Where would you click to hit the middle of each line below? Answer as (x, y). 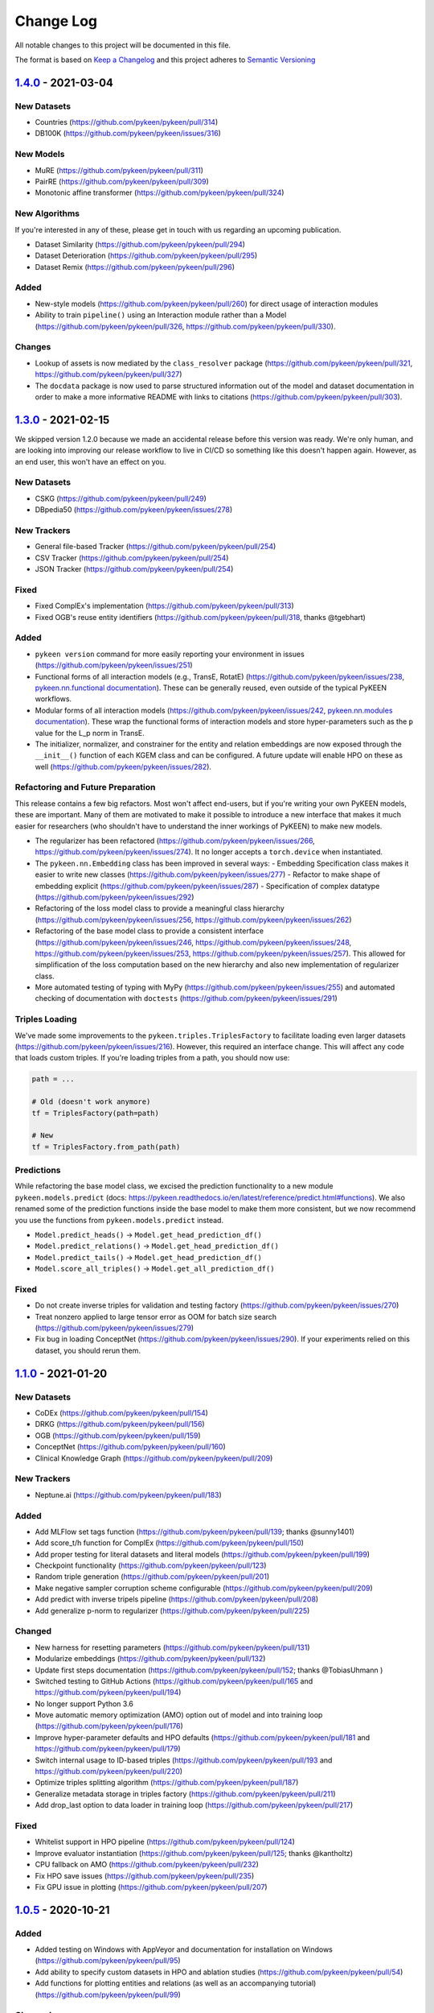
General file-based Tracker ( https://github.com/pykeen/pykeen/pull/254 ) (156, 547)
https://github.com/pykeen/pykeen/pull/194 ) (108, 1693)
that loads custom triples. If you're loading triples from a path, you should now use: (152, 1058)
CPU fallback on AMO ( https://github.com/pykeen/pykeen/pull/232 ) (147, 1865)
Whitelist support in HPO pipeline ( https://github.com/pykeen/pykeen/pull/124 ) (165, 1842)
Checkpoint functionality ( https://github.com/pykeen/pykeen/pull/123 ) (151, 1565)
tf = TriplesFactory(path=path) (96, 1113)
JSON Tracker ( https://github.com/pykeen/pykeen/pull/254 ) (134, 569)
